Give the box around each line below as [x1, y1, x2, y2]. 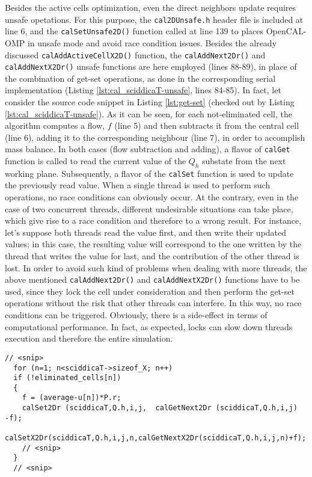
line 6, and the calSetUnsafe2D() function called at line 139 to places [5, 25, 264, 37]
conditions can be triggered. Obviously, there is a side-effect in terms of [5, 309, 268, 321]
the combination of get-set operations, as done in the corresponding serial [5, 72, 276, 84]
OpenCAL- [266, 25, 307, 37]
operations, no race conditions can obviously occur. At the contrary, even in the [5, 191, 299, 203]
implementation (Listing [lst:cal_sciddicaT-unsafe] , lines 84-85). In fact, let [5, 84, 281, 96]
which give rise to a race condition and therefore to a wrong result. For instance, [5, 214, 302, 227]
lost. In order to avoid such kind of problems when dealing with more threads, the [5, 261, 307, 274]
